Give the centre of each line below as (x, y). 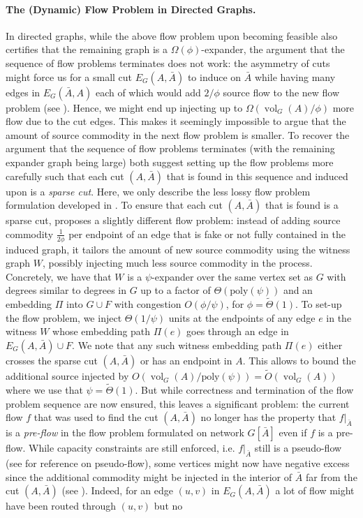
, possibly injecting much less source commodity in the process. (177, 263)
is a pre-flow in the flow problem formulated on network (125, 432)
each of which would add (148, 92)
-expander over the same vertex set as (232, 276)
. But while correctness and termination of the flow (244, 389)
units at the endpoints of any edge (242, 317)
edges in (23, 92)
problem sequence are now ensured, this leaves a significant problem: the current (178, 403)
